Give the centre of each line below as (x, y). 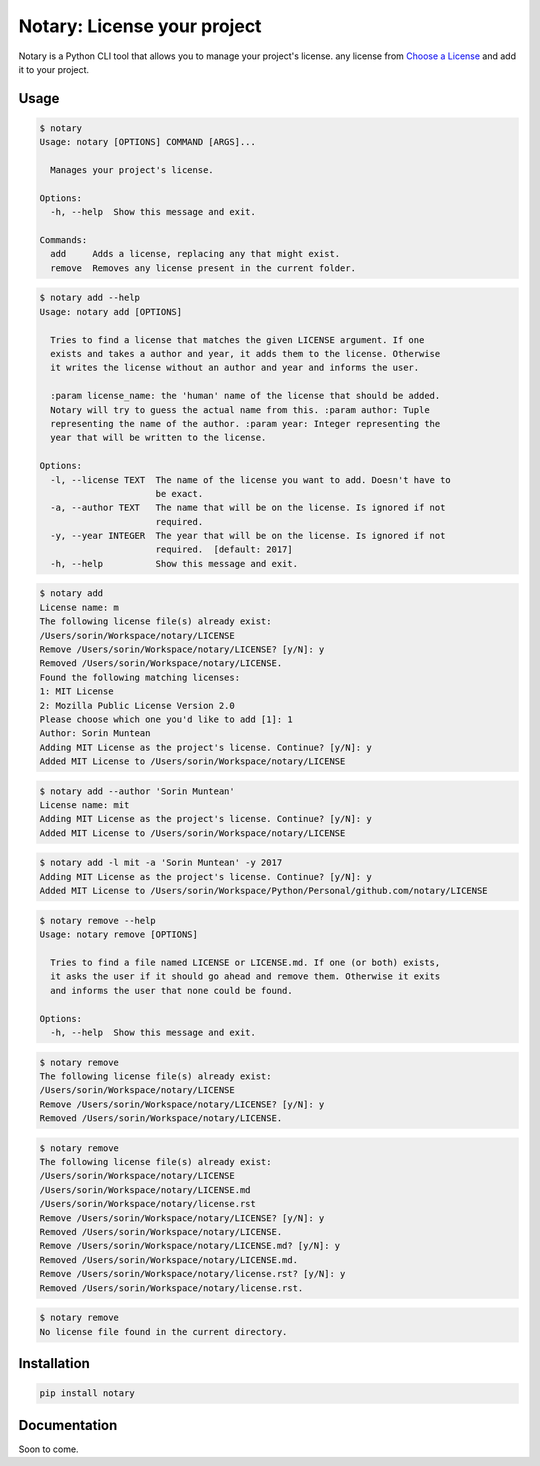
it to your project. (54, 69)
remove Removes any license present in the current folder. (203, 268)
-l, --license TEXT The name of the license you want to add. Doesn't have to (251, 479)
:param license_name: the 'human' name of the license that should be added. (245, 396)
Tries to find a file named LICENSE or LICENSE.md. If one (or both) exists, (245, 962)
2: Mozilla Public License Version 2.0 (137, 705)
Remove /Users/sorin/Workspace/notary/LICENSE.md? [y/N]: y (190, 1246)
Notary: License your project (140, 26)
